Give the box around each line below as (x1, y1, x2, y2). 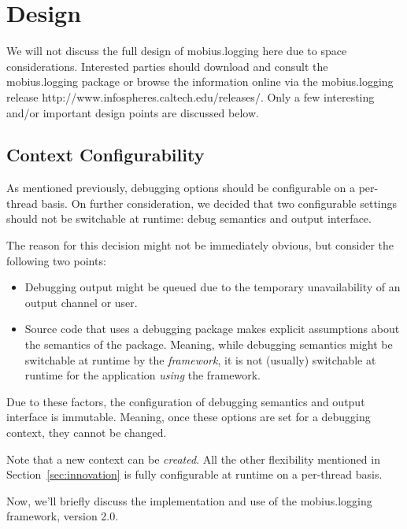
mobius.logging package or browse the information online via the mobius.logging (6, 73, 394, 90)
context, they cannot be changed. (6, 424, 167, 441)
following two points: (6, 252, 106, 268)
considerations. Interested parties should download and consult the (6, 57, 328, 74)
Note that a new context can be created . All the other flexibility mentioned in (6, 450, 380, 467)
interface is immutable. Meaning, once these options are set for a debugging (6, 409, 371, 425)
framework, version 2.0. (6, 508, 119, 524)
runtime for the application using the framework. (24, 367, 261, 383)
